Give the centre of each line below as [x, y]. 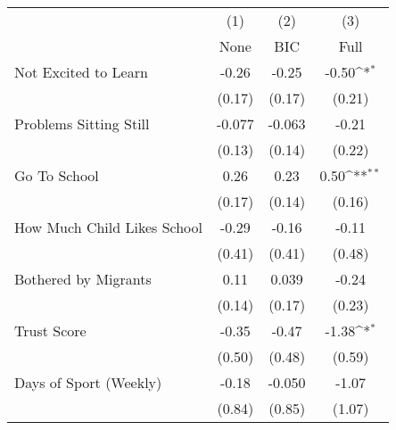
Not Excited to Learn [81, 72]
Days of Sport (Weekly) [88, 382]
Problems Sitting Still [82, 124]
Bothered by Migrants [83, 279]
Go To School [57, 175]
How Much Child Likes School [108, 227]
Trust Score [50, 331]
